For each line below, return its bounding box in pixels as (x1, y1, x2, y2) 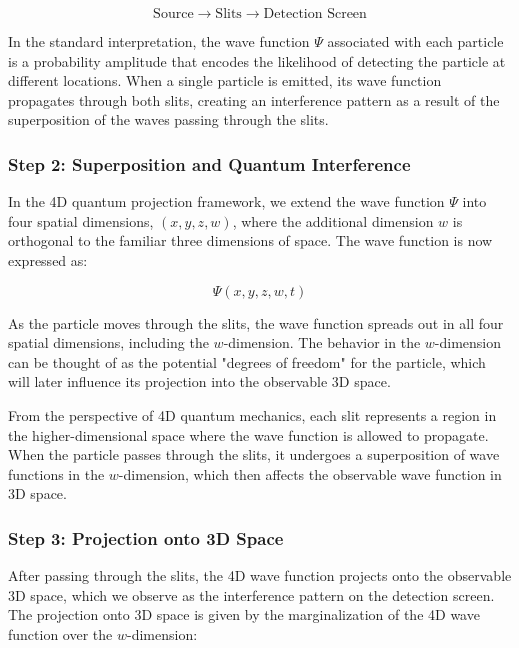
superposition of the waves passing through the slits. (8, 109, 329, 130)
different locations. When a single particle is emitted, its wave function (8, 70, 442, 91)
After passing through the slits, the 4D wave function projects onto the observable (8, 565, 512, 586)
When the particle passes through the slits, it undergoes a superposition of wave (8, 444, 500, 465)
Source (153, 7, 194, 21)
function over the (8, 623, 113, 644)
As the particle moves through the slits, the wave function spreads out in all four (8, 312, 504, 333)
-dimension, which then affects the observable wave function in (118, 463, 502, 484)
